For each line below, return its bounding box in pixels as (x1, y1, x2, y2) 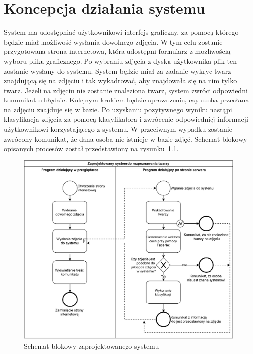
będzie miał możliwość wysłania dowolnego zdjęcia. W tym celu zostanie (4, 36, 223, 47)
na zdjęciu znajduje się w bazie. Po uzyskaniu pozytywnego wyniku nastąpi (4, 104, 232, 114)
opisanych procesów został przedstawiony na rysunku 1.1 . (4, 143, 179, 153)
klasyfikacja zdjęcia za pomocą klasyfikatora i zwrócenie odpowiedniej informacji (4, 114, 248, 124)
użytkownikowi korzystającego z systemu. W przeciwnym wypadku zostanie (4, 124, 232, 134)
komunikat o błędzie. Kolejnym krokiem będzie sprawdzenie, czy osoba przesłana (4, 95, 249, 105)
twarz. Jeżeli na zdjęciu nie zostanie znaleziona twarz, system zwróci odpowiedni (4, 85, 248, 95)
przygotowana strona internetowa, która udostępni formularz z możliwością (4, 46, 231, 56)
